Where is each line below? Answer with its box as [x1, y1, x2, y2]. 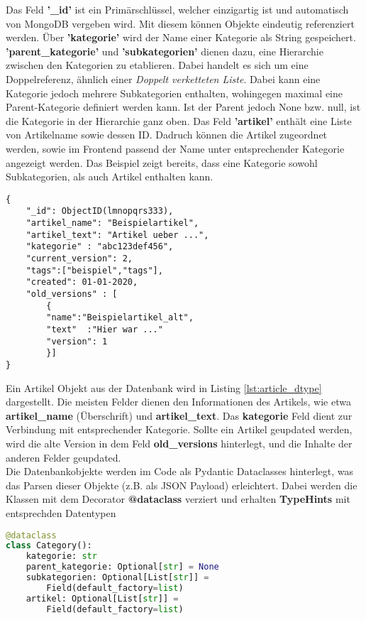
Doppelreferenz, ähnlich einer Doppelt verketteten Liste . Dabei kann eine [6, 71, 321, 86]
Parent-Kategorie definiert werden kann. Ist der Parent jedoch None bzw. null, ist [6, 99, 361, 114]
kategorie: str [26, 551, 97, 562]
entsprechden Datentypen [6, 505, 116, 520]
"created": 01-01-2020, [26, 277, 138, 288]
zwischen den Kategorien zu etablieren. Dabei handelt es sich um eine [6, 58, 309, 72]
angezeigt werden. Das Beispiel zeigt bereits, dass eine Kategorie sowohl [6, 155, 318, 170]
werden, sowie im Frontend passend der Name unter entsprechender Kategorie [6, 141, 345, 156]
